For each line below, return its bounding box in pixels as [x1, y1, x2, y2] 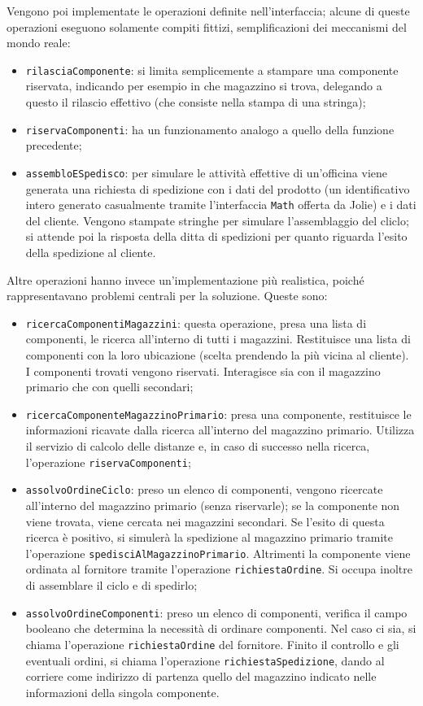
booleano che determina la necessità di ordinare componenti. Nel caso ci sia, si [25, 620, 416, 637]
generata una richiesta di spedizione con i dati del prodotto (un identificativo [25, 180, 410, 197]
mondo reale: [7, 34, 71, 51]
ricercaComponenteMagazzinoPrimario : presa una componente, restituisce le [25, 405, 412, 422]
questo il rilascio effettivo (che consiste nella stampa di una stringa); [25, 94, 366, 111]
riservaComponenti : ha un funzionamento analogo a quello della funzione [25, 120, 395, 137]
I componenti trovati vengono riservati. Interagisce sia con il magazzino [25, 362, 381, 379]
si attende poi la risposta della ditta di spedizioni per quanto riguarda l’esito [25, 228, 408, 245]
